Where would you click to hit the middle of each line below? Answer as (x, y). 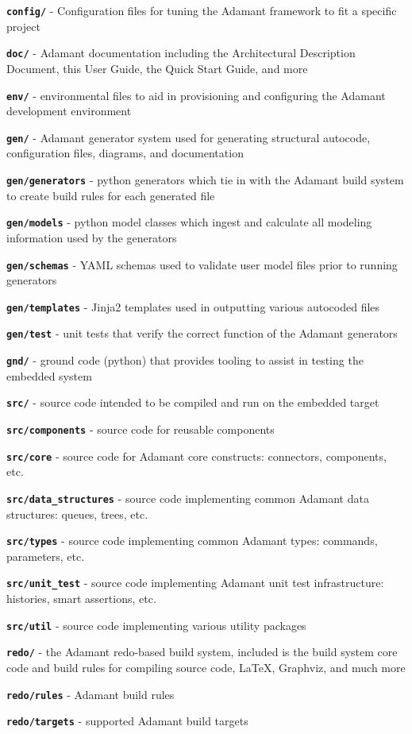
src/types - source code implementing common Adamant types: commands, (192, 541)
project (23, 26)
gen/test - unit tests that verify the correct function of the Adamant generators (202, 333)
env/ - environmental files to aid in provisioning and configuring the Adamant (196, 95)
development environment (69, 111)
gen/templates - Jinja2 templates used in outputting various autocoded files (193, 306)
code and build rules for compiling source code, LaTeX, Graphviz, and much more (206, 667)
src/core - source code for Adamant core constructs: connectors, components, (196, 456)
